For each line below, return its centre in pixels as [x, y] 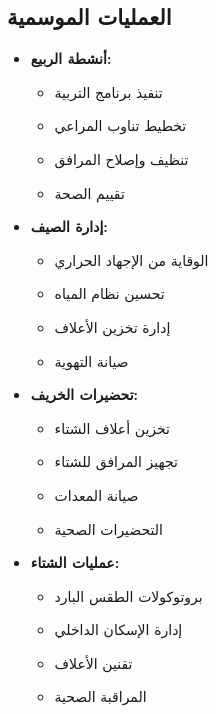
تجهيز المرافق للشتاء [116, 461]
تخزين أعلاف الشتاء [112, 427]
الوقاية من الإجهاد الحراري [131, 259]
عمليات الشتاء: [75, 562]
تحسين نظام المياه [109, 293]
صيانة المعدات [96, 494]
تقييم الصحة [89, 192]
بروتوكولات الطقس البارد [128, 595]
